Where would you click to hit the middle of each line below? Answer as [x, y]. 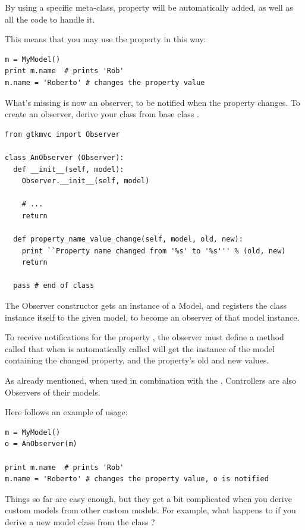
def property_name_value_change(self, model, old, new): [128, 239]
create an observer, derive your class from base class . [102, 114]
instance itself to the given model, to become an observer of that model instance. [152, 317]
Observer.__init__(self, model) [86, 181]
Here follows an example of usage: [66, 412]
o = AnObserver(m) [41, 444]
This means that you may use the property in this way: [106, 39]
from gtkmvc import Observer [62, 134]
